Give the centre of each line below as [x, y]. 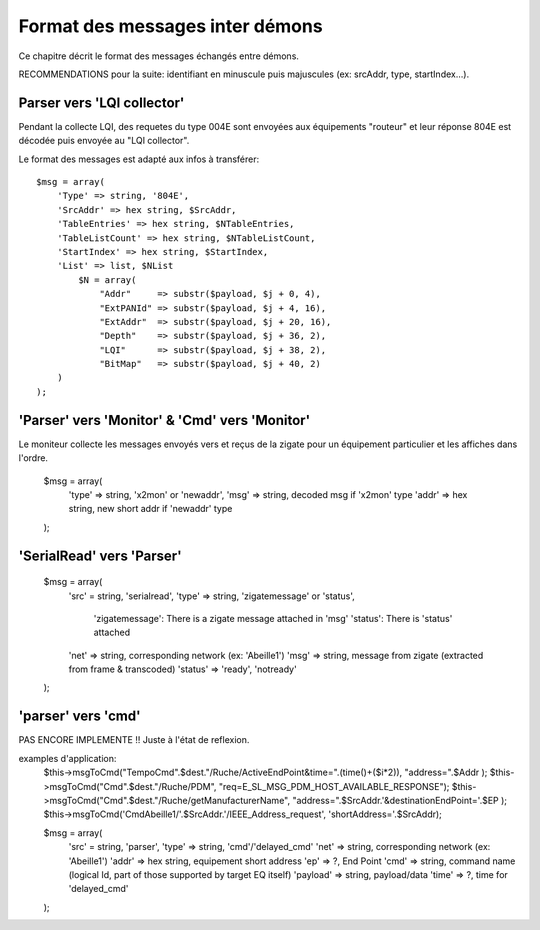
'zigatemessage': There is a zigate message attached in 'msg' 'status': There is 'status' [273, 618]
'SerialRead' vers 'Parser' [100, 555]
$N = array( [107, 279]
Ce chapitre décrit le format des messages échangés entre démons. [159, 56]
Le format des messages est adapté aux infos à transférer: [139, 159]
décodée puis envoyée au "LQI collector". [104, 141]
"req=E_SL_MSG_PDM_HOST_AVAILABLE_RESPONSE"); [334, 786]
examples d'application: [67, 758]
